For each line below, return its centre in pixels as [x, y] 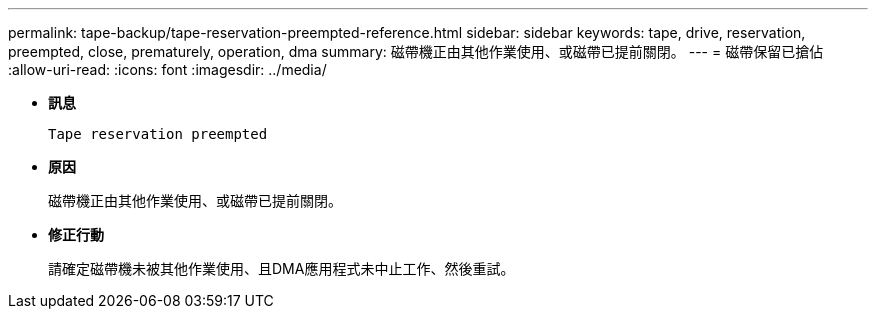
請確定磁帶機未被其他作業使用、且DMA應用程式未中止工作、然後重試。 [281, 268]
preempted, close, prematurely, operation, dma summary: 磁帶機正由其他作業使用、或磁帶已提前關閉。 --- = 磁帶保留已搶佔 [416, 51]
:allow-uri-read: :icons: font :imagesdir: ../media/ [167, 69]
